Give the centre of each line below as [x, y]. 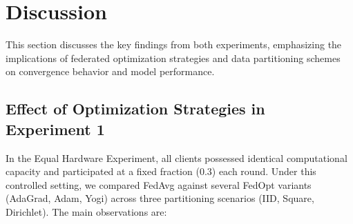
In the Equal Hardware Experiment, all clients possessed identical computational [176, 157]
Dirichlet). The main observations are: [86, 211]
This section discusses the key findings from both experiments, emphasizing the [174, 44]
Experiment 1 [55, 129]
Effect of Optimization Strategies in [135, 109]
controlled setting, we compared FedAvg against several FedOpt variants [159, 184]
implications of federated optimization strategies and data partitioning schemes [173, 58]
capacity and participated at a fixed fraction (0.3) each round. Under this [161, 171]
